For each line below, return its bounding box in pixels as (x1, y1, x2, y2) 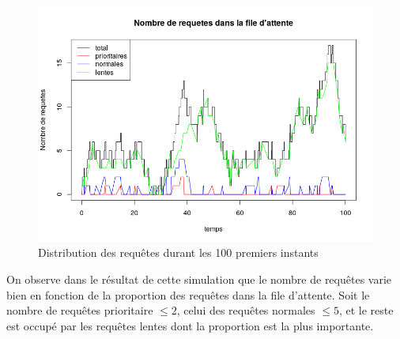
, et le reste (338, 302, 394, 318)
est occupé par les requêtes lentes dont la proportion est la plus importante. (6, 317, 374, 333)
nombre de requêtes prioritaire (6, 302, 153, 318)
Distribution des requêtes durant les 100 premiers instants (38, 244, 319, 261)
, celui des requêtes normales (176, 302, 315, 318)
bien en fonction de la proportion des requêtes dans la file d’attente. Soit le (6, 286, 370, 303)
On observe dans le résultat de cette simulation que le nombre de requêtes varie (6, 271, 392, 287)
